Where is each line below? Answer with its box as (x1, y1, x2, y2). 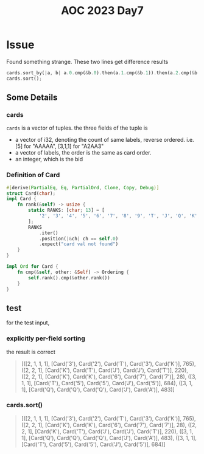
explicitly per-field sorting (6, 334, 85, 343)
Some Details (6, 93, 58, 103)
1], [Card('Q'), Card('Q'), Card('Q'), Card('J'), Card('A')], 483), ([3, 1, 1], (21, 434, 197, 441)
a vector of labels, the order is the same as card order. (15, 149, 152, 156)
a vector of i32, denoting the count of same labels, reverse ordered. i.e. (15, 136, 194, 144)
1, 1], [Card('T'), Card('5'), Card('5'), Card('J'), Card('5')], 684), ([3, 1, (21, 379, 193, 386)
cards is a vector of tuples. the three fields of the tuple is (6, 124, 148, 131)
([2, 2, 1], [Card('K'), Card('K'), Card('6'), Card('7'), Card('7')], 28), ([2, (21, 421, 197, 428)
